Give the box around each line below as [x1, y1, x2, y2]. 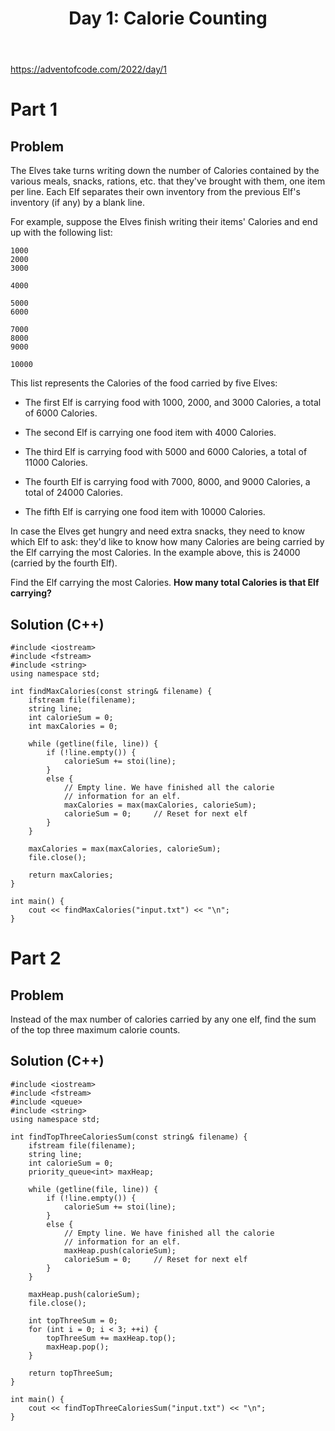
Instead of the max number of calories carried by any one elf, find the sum [10, 1013, 317, 1025]
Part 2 [10, 947, 62, 970]
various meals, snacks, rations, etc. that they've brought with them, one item [10, 175, 326, 187]
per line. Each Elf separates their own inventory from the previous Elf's [10, 186, 301, 198]
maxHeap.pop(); [46, 1342, 110, 1352]
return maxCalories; [28, 870, 114, 880]
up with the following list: [10, 227, 113, 239]
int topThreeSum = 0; [28, 1315, 118, 1326]
